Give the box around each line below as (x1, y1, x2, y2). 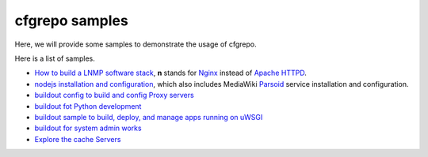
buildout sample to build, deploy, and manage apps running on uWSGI (34, 112, 263, 121)
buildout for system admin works (34, 123, 142, 133)
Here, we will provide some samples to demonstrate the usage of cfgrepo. (14, 39, 257, 49)
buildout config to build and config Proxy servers (34, 91, 194, 100)
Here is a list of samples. (14, 54, 95, 63)
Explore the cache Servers (34, 134, 121, 144)
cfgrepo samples (14, 12, 128, 29)
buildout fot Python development (34, 101, 142, 110)
